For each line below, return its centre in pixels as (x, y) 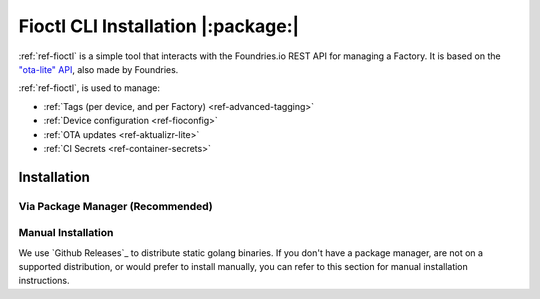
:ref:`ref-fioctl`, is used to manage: (89, 88)
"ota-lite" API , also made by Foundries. (98, 69)
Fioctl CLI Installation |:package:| (159, 26)
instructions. (44, 281)
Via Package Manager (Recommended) (116, 206)
